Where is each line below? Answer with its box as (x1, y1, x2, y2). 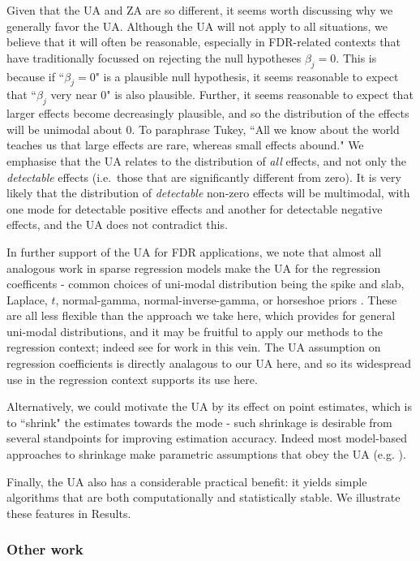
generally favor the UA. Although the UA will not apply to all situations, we (6, 17, 388, 34)
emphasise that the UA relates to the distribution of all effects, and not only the (6, 152, 407, 169)
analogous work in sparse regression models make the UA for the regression (6, 259, 381, 276)
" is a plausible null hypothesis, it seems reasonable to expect (95, 67, 399, 84)
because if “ (6, 67, 65, 84)
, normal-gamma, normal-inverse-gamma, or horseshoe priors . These (55, 291, 397, 308)
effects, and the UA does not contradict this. (6, 216, 228, 233)
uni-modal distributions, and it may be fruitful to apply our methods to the (6, 322, 383, 339)
